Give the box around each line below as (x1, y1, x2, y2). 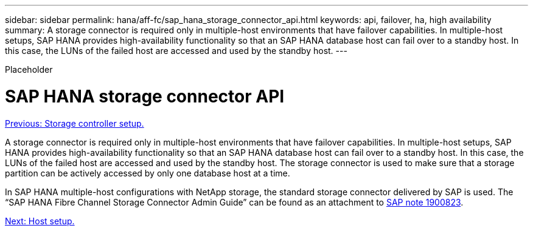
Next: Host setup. (5, 215, 75, 226)
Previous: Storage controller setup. (5, 118, 144, 129)
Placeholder (5, 64, 53, 75)
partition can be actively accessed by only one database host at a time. (5, 167, 290, 178)
